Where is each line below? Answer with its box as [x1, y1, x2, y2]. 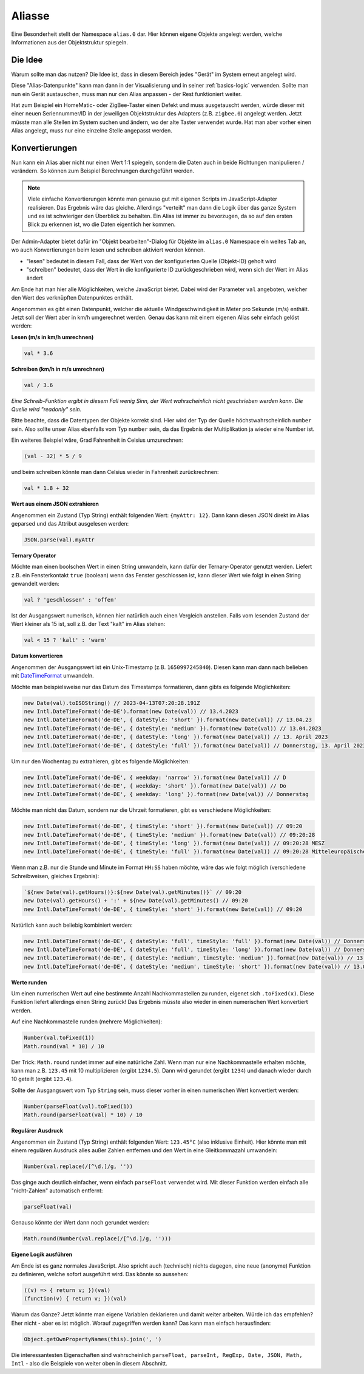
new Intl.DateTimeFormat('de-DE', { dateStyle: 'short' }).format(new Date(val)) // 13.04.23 [24, 716, 312, 723]
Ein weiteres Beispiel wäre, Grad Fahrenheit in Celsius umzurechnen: [11, 436, 183, 444]
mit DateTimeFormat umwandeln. [11, 672, 94, 679]
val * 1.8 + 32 [24, 485, 69, 492]
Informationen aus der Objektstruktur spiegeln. [11, 38, 129, 46]
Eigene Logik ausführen [11, 1251, 73, 1258]
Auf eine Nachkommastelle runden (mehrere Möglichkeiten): [11, 1018, 163, 1025]
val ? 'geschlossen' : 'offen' [24, 596, 118, 603]
